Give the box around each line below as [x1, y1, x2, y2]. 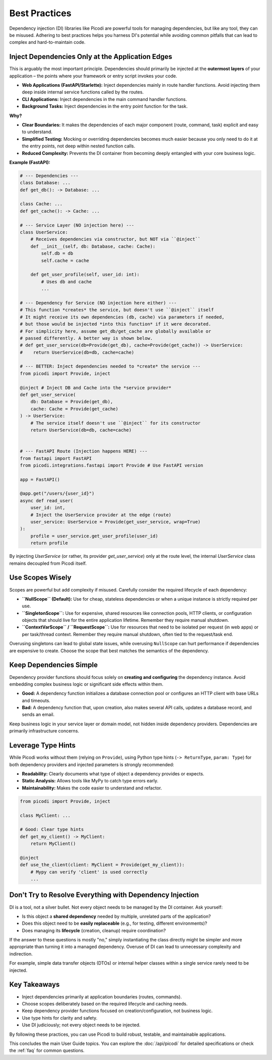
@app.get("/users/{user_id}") [20, 491, 95, 497]
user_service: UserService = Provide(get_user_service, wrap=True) [30, 519, 201, 525]
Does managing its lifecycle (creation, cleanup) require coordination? [22, 927, 166, 933]
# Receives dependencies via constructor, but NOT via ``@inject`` [30, 236, 201, 242]
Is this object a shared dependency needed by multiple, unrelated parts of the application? [22, 913, 211, 919]
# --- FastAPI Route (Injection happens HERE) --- [20, 448, 148, 454]
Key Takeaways [9, 980, 60, 989]
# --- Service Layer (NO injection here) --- [20, 222, 134, 228]
